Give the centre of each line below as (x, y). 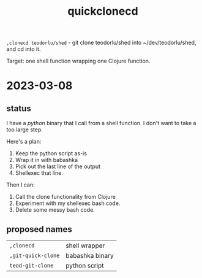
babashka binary (90, 256)
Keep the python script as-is (51, 153)
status (19, 108)
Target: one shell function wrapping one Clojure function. (78, 61)
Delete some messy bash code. (55, 210)
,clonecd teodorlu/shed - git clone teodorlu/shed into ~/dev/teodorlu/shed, (101, 43)
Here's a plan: (24, 142)
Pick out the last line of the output (58, 166)
